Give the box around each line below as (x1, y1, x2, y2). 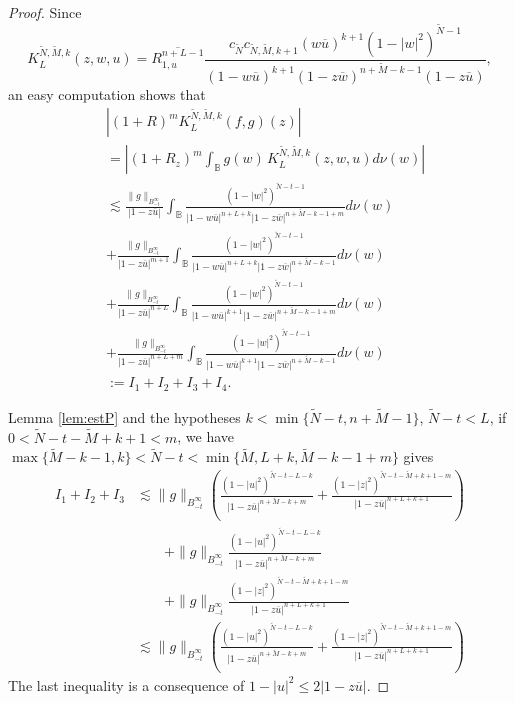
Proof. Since (8, 2, 82, 22)
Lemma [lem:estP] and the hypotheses (8, 406, 241, 427)
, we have (177, 426, 235, 447)
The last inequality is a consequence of (8, 674, 245, 695)
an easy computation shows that (8, 83, 206, 104)
